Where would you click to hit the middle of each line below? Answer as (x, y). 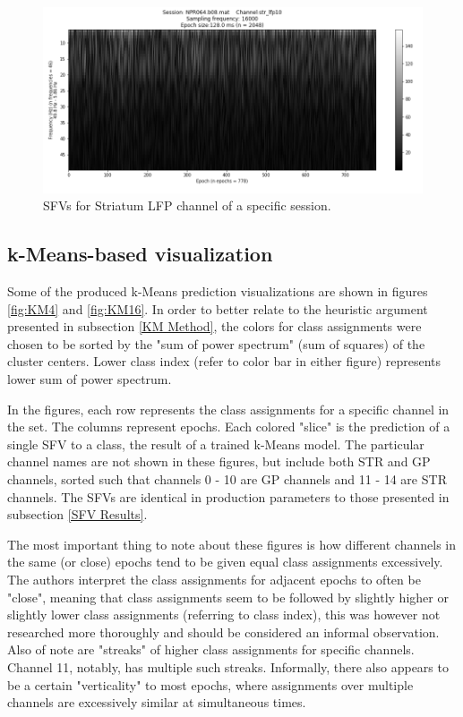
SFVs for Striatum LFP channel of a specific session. (187, 205)
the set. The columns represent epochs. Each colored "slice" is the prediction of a (229, 427)
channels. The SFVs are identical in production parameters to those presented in (228, 496)
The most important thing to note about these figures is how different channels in (231, 544)
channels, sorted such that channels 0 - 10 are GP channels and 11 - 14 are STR (227, 479)
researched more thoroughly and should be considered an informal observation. (223, 632)
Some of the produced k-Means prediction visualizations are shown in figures (218, 291)
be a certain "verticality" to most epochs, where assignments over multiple (210, 684)
